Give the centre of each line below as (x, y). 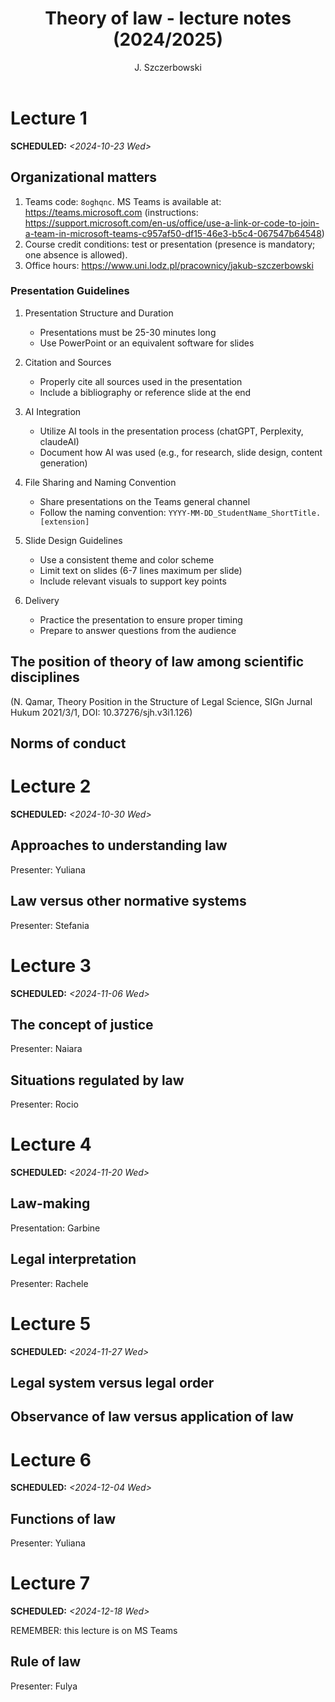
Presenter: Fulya (44, 1686)
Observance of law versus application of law (152, 1417)
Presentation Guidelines (70, 291)
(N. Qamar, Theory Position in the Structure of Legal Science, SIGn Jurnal (161, 701)
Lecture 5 (51, 1323)
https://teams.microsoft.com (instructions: (111, 212)
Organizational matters (83, 177)
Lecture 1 (49, 118)
